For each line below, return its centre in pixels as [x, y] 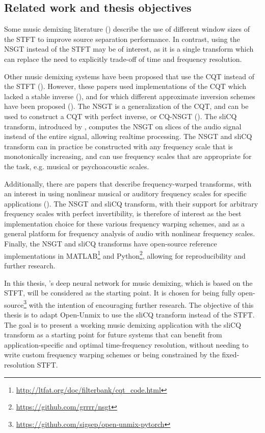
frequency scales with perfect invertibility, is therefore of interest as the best [123, 213]
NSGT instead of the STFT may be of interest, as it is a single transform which [129, 49]
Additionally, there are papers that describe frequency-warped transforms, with [128, 183]
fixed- [231, 355]
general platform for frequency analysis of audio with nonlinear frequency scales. [130, 233]
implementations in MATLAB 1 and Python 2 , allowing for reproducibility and [125, 255]
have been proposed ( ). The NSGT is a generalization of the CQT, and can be [126, 106]
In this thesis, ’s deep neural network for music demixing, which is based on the [128, 282]
